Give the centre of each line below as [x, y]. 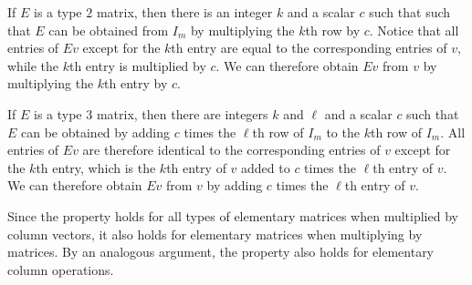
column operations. [61, 269]
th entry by [136, 83]
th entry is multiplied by [137, 65]
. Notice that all [414, 30]
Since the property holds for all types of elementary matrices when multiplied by [233, 215]
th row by [333, 30]
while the [33, 65]
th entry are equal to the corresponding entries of [309, 48]
